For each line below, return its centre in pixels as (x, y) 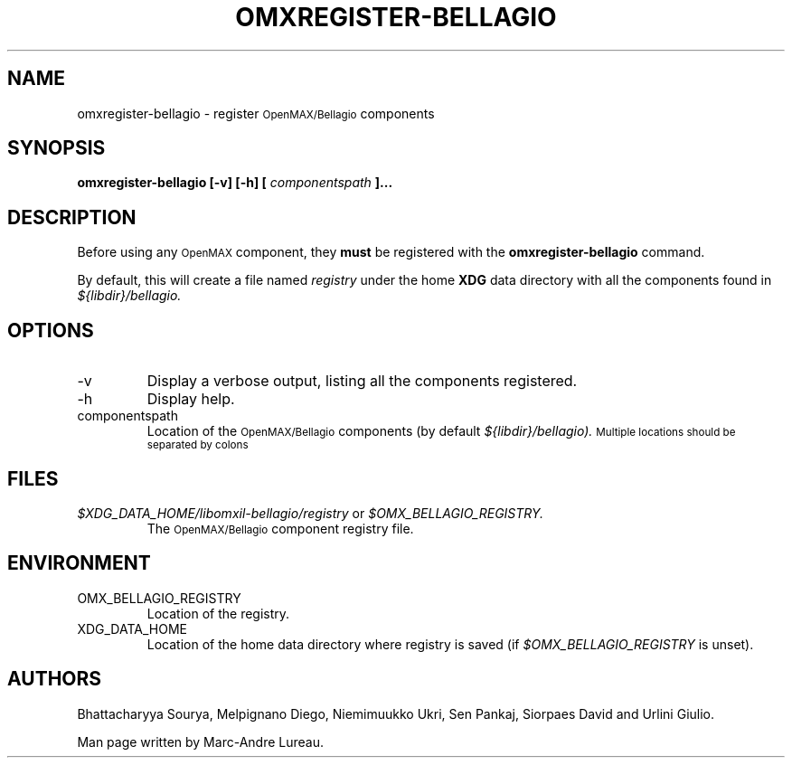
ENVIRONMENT (79, 563)
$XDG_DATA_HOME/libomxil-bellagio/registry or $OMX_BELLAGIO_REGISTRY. (311, 513)
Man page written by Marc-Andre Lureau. (200, 741)
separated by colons (198, 445)
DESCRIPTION (72, 217)
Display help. (191, 399)
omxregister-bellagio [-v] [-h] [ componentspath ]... (235, 183)
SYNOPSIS (57, 148)
